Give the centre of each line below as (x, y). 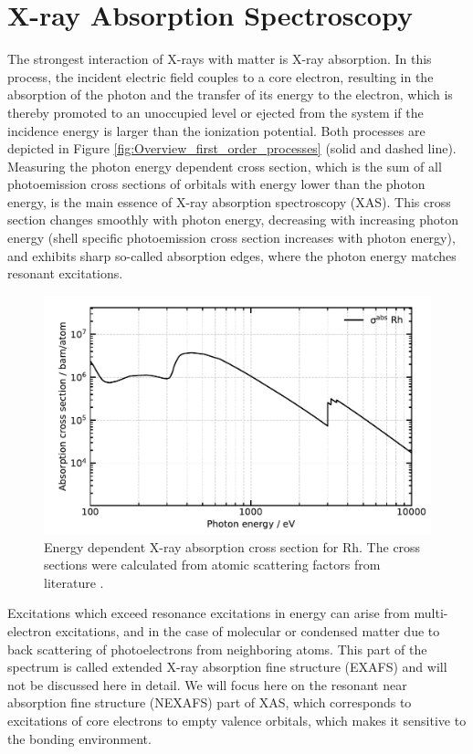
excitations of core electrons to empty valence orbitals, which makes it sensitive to (237, 721)
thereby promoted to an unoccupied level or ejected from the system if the (215, 112)
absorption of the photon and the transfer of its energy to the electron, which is (230, 94)
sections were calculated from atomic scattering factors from (212, 565)
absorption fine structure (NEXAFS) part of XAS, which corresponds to (210, 702)
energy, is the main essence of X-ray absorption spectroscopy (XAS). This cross (229, 201)
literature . (74, 582)
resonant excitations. (65, 273)
